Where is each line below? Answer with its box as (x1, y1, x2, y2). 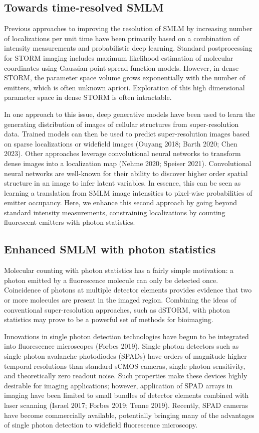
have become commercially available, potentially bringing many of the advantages (4, 409, 254, 420)
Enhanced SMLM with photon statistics (4, 241, 216, 257)
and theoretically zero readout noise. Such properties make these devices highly (4, 370, 247, 381)
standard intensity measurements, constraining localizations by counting (4, 207, 225, 217)
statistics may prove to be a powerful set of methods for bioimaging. (4, 314, 213, 325)
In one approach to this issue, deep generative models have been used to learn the (4, 108, 255, 119)
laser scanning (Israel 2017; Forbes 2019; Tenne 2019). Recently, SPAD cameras (4, 400, 248, 410)
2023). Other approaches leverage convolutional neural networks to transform (4, 148, 241, 159)
